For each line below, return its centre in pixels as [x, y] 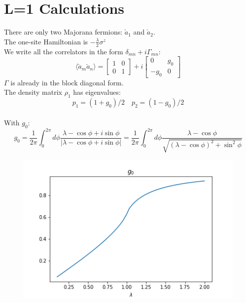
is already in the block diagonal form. [67, 82]
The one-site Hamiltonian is [46, 41]
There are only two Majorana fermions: [63, 32]
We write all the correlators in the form [64, 51]
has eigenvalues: [97, 92]
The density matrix [33, 92]
